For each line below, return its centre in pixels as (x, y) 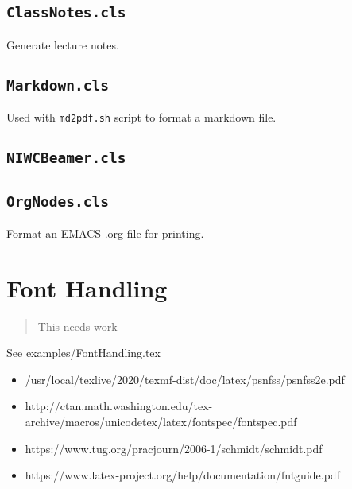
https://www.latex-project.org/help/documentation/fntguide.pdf (182, 475)
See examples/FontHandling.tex (83, 353)
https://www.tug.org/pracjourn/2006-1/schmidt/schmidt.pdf (174, 448)
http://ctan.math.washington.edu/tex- (119, 406)
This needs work (77, 326)
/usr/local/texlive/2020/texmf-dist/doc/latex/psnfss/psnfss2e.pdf (185, 379)
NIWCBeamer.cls (66, 158)
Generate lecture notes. (63, 44)
